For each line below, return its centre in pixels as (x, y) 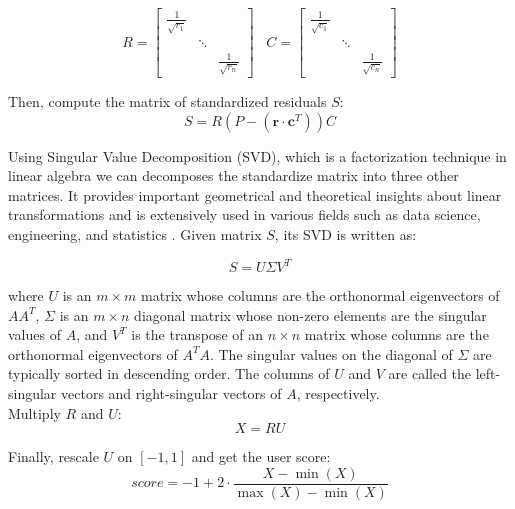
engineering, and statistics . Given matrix (135, 234)
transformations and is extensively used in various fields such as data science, (244, 214)
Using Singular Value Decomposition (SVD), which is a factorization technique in (257, 155)
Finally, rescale (53, 456)
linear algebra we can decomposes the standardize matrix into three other (233, 175)
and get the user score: (261, 456)
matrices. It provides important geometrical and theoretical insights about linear (255, 194)
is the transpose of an (197, 334)
